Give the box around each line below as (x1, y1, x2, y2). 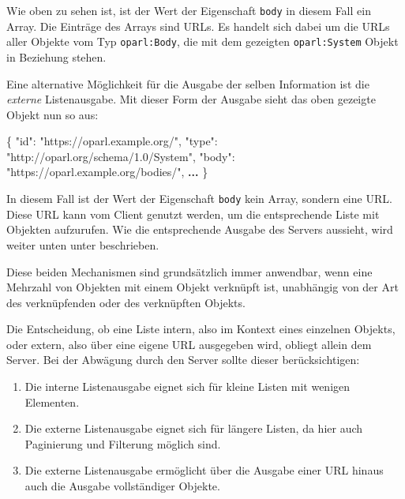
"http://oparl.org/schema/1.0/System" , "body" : (6, 148, 235, 164)
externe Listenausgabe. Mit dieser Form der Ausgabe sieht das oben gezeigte (6, 91, 376, 107)
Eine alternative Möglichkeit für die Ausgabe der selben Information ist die (6, 75, 369, 92)
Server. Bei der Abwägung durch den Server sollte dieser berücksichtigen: (6, 351, 360, 368)
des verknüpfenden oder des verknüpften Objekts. (6, 294, 246, 310)
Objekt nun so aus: (6, 106, 99, 122)
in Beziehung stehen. (6, 48, 107, 65)
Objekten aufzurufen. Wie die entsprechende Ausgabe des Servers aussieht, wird (6, 221, 393, 238)
